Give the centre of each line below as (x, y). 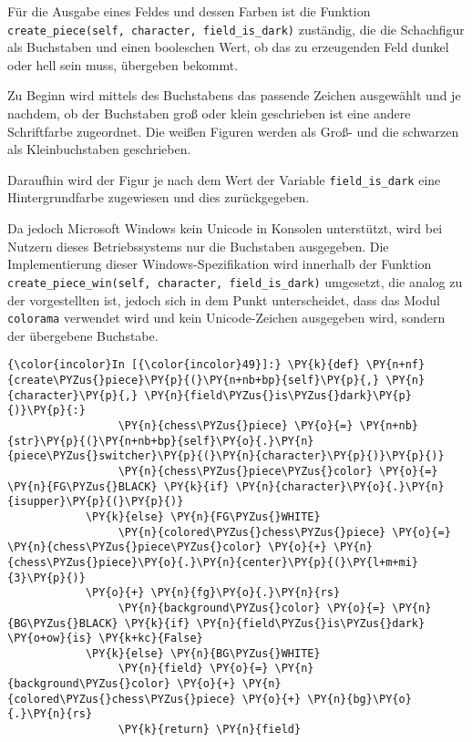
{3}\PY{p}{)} (46, 577)
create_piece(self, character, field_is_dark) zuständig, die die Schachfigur (236, 29)
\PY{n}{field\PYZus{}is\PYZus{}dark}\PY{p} (278, 395)
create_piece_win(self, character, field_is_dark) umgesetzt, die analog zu (235, 281)
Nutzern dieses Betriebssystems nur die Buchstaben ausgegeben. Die (198, 246)
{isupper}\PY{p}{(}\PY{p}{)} (96, 502)
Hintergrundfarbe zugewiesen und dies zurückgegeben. (159, 197)
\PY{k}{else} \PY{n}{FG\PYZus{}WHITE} (203, 516)
